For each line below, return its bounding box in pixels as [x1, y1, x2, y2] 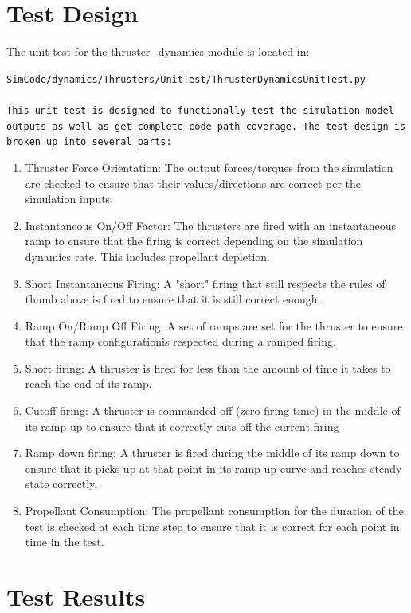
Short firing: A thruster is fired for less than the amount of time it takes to [25, 359, 391, 376]
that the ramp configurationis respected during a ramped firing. [25, 333, 336, 349]
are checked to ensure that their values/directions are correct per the [25, 174, 362, 191]
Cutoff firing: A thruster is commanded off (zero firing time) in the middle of [25, 402, 401, 419]
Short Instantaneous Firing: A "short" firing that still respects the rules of [25, 275, 386, 291]
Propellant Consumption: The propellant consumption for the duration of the [25, 502, 404, 519]
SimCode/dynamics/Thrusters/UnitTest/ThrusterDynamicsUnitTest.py [6, 73, 366, 85]
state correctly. [25, 475, 98, 492]
